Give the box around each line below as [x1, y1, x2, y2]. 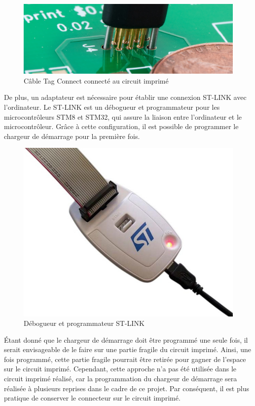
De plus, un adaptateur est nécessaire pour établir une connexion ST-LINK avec [4, 92, 247, 102]
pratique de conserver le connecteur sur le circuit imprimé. [4, 393, 181, 403]
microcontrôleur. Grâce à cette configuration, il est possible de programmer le [4, 121, 239, 132]
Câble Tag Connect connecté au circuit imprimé [24, 75, 169, 86]
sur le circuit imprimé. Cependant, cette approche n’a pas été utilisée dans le [4, 363, 236, 374]
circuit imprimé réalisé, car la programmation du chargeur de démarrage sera [4, 373, 237, 384]
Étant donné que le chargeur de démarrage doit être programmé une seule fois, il [4, 334, 248, 345]
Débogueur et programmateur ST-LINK [24, 318, 145, 328]
